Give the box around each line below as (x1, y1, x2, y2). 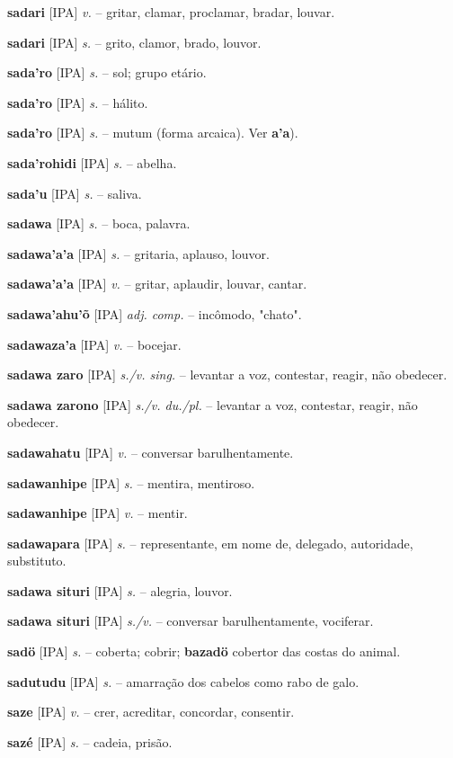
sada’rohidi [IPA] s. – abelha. (7, 153, 177, 172)
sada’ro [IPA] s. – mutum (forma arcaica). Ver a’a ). (7, 123, 298, 142)
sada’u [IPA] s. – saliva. (7, 183, 142, 202)
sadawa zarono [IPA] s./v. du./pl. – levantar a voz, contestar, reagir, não (7, 395, 418, 414)
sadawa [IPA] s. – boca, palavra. (7, 214, 191, 233)
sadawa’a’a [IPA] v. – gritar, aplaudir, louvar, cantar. (7, 274, 307, 293)
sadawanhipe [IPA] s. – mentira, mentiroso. (7, 473, 255, 492)
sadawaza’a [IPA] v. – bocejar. (7, 334, 182, 353)
